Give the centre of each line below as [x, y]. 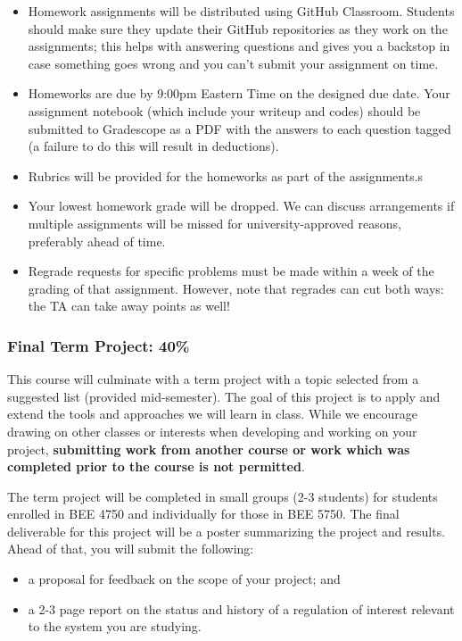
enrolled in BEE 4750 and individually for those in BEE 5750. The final [203, 514]
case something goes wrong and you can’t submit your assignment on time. [233, 63]
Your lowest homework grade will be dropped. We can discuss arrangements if [241, 206]
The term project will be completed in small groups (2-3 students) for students [223, 496]
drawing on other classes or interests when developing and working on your [212, 431]
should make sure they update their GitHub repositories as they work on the [238, 28]
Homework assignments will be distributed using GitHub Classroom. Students [241, 11]
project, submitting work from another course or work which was [209, 449]
